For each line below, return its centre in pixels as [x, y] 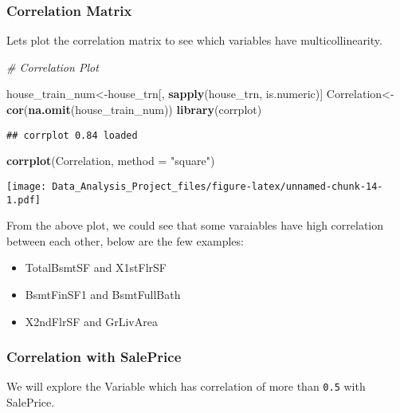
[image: [27, 186]
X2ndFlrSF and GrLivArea [91, 321]
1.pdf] [24, 200]
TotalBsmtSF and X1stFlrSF [96, 267]
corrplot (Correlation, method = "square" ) [111, 161]
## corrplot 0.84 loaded [72, 135]
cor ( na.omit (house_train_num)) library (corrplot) [134, 109]
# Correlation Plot [53, 67]
